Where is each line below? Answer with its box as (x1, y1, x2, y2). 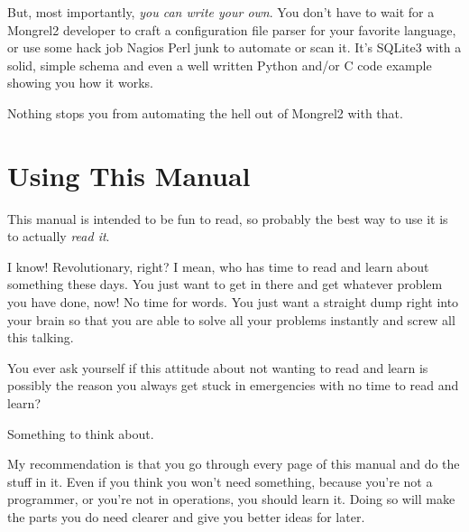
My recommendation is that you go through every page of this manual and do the (7, 454, 460, 473)
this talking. (7, 328, 74, 347)
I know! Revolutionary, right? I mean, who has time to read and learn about (7, 257, 429, 275)
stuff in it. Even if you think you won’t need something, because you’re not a (7, 471, 433, 490)
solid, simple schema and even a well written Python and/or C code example (7, 55, 432, 74)
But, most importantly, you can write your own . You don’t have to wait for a (7, 3, 435, 21)
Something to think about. (7, 424, 154, 443)
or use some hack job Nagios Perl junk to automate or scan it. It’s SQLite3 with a (7, 38, 462, 57)
